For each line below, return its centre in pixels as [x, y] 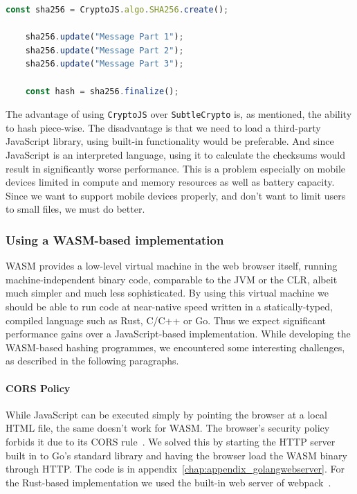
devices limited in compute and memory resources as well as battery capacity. [170, 182]
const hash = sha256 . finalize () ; [102, 91]
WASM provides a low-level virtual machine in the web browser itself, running [172, 266]
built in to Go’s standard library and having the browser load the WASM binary [176, 455]
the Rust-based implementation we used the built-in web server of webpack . [168, 482]
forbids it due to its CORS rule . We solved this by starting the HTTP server [171, 441]
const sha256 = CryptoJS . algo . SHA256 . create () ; [117, 10]
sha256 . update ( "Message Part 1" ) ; [104, 37]
